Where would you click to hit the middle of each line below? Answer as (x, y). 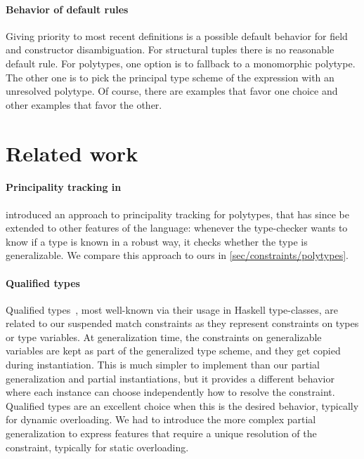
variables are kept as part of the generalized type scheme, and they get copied (173, 351)
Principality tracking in (64, 187)
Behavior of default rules (67, 9)
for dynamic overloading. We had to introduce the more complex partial (161, 419)
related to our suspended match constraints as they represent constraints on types (182, 323)
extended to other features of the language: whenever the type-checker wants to (177, 228)
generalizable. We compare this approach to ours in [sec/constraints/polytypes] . (177, 255)
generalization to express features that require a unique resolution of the (161, 433)
